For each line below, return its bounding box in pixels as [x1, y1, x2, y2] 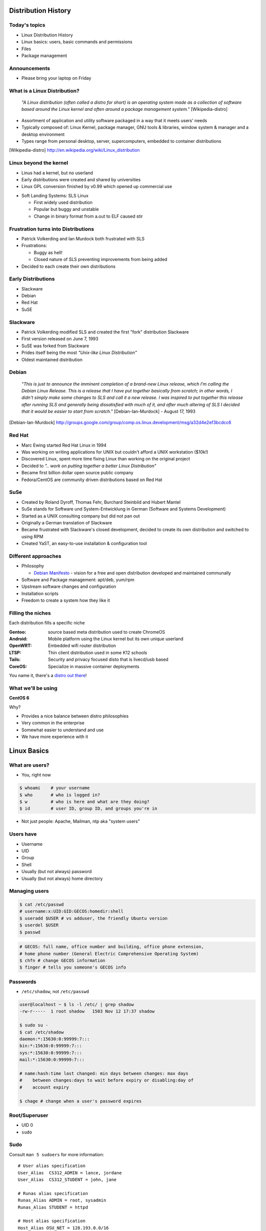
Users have [9, 831, 37, 838]
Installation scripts [21, 590, 59, 596]
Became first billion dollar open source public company [21, 470, 133, 476]
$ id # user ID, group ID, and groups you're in [19, 806, 158, 811]
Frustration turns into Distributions [9, 226, 95, 232]
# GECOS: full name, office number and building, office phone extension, [19, 944, 204, 950]
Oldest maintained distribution [21, 356, 83, 362]
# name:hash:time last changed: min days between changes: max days [19, 1071, 189, 1076]
